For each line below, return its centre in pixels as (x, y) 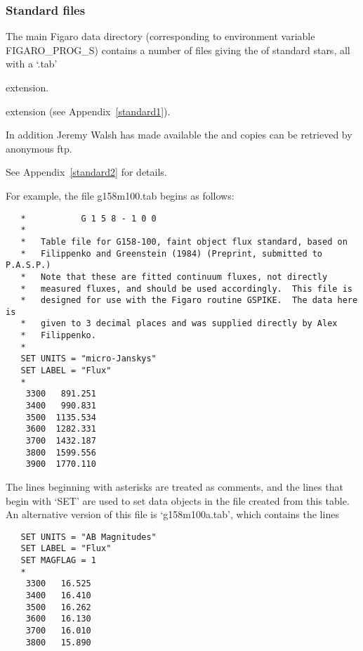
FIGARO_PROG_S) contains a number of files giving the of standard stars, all (178, 50)
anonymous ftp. (39, 148)
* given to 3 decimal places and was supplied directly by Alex (179, 324)
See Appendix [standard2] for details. (86, 172)
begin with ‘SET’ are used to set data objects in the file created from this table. (178, 500)
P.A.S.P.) (28, 265)
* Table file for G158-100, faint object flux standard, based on (184, 241)
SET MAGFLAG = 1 (58, 561)
